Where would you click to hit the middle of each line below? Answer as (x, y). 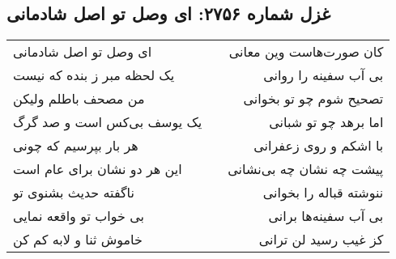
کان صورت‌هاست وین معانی (306, 52)
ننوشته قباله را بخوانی (323, 193)
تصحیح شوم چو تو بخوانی (313, 99)
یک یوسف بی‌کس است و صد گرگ (108, 122)
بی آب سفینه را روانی (324, 75)
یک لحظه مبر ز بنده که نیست (94, 75)
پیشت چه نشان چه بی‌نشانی (306, 169)
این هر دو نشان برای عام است (98, 169)
